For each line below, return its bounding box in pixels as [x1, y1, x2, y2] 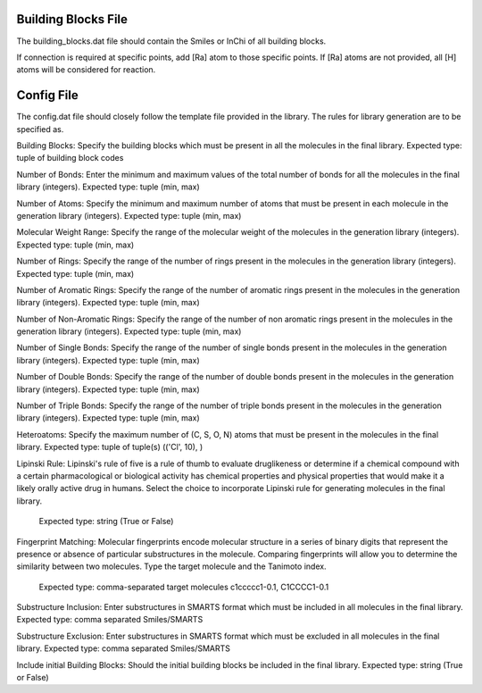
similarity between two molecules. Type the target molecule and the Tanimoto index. [16, 561, 327, 572]
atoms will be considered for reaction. [16, 64, 156, 75]
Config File [16, 88, 79, 103]
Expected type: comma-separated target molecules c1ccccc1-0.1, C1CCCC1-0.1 [38, 581, 329, 592]
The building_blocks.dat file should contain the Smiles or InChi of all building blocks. [16, 36, 327, 46]
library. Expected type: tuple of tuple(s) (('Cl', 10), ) [16, 442, 204, 453]
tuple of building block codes [16, 153, 124, 163]
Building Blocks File [16, 12, 129, 27]
